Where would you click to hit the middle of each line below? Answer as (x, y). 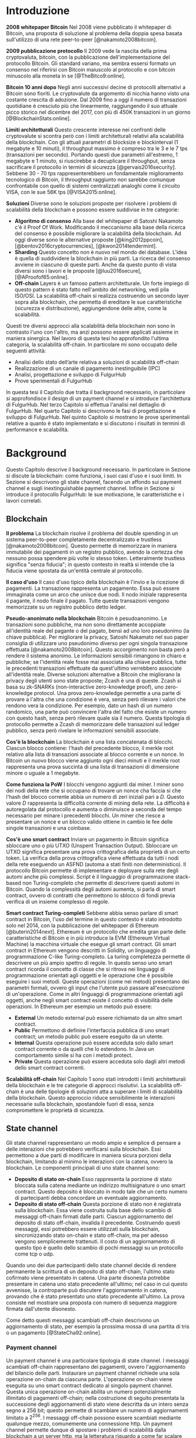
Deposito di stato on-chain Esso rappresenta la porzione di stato (93, 1179)
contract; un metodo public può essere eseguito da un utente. (89, 1036)
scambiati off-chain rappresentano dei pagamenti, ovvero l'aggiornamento (96, 1366)
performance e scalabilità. (37, 429)
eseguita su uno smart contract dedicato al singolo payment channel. (90, 1385)
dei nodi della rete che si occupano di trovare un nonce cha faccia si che (94, 791)
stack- (183, 876)
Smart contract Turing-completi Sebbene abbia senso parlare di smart (92, 913)
